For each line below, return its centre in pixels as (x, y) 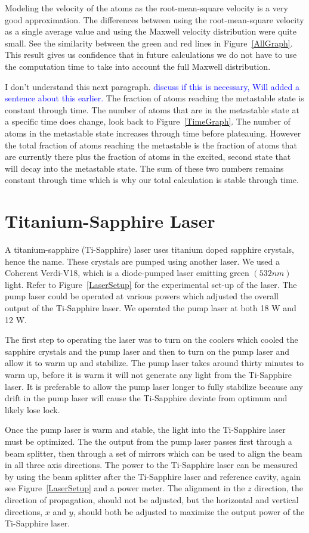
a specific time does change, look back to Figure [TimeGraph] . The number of (148, 121)
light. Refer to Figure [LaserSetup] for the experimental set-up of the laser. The (151, 284)
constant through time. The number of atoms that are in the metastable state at (152, 109)
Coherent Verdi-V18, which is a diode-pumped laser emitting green (127, 273)
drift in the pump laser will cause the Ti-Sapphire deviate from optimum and (146, 398)
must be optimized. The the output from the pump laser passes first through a (149, 441)
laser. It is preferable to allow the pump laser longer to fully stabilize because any (154, 386)
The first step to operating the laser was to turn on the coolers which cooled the (152, 340)
